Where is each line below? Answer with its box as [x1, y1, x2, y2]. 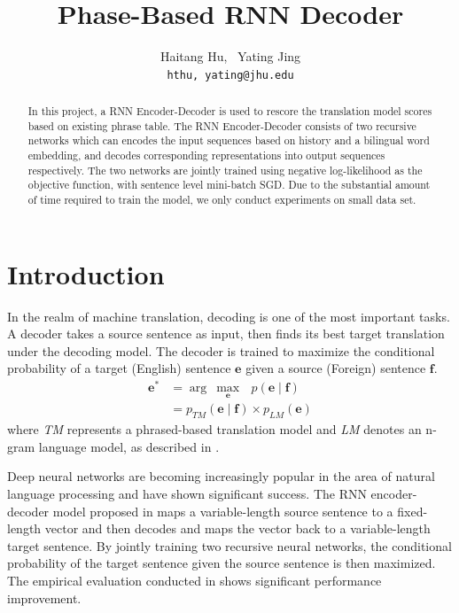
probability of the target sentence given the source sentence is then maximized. [7, 554, 436, 572]
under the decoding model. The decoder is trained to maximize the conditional [7, 341, 435, 360]
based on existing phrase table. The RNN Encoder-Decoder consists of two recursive [27, 118, 416, 133]
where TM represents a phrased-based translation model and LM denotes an [7, 420, 422, 438]
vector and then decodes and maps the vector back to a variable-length [44, 519, 431, 538]
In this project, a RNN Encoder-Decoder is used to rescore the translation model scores [27, 104, 432, 119]
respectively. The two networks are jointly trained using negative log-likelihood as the [27, 162, 423, 177]
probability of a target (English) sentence [7, 359, 231, 377]
